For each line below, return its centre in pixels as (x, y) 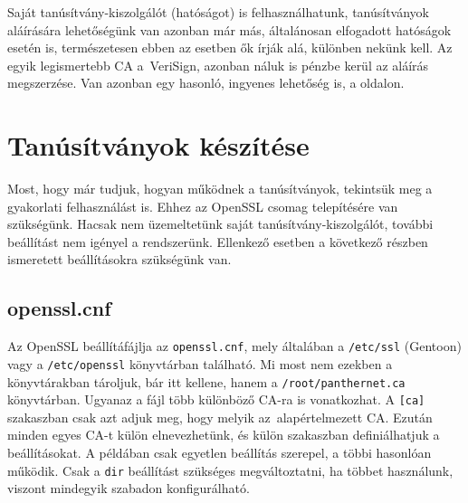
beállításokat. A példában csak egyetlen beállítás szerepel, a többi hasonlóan (220, 453)
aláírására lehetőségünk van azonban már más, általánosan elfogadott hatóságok (229, 29)
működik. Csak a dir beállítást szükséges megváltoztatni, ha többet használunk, (230, 470)
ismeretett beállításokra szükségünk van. (119, 259)
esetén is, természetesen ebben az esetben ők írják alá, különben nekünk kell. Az (230, 47)
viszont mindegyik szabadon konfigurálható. (129, 488)
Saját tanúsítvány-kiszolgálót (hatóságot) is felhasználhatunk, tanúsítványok (219, 12)
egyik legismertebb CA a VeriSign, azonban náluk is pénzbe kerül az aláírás (218, 65)
